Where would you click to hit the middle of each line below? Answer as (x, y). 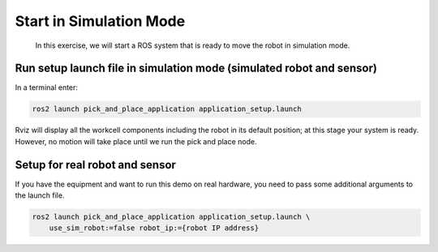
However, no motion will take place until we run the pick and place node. (136, 141)
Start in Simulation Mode (100, 21)
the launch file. (40, 195)
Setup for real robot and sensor (95, 165)
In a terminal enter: (47, 88)
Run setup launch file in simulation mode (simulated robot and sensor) (196, 68)
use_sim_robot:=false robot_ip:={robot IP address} (154, 228)
